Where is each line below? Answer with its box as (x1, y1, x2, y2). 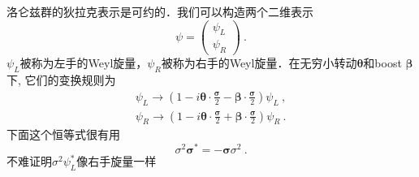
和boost (363, 54, 402, 71)
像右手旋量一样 (76, 153, 157, 170)
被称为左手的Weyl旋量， (19, 54, 148, 71)
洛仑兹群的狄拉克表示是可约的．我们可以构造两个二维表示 (6, 3, 313, 19)
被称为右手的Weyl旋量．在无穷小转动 (161, 54, 357, 71)
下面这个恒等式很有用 (6, 126, 120, 143)
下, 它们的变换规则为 (6, 71, 116, 88)
